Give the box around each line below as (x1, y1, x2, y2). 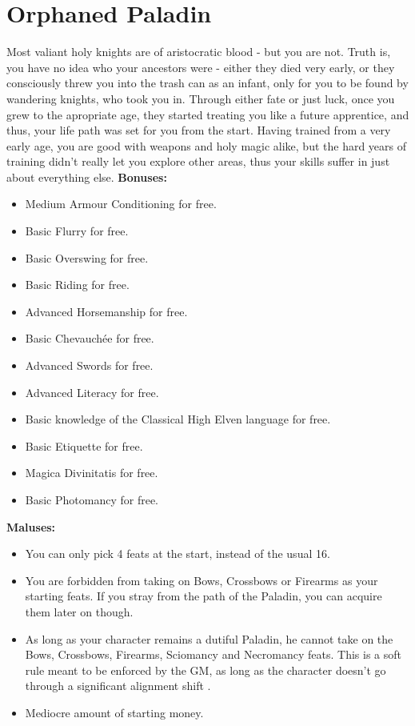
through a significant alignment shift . (25, 677, 211, 694)
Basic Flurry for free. (25, 223, 129, 239)
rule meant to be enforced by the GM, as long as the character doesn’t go (25, 661, 386, 678)
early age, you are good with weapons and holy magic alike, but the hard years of (6, 137, 407, 154)
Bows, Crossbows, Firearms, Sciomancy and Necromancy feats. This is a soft (25, 646, 401, 663)
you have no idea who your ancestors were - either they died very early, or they (6, 58, 395, 75)
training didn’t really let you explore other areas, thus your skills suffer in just (6, 153, 390, 170)
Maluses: (6, 518, 56, 535)
